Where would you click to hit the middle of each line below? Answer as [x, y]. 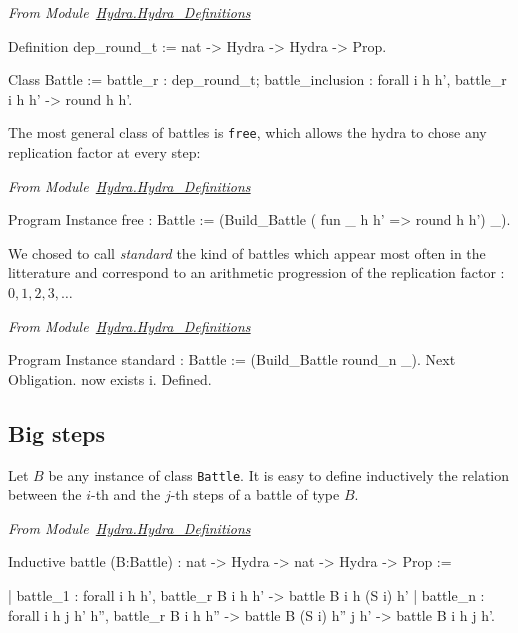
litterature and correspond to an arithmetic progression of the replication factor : [256, 272]
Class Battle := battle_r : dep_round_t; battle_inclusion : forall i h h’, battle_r [257, 79]
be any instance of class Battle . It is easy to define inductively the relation [279, 474]
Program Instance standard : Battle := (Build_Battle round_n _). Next [232, 359]
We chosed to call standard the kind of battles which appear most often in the [247, 252]
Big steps [56, 432]
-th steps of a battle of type [255, 494]
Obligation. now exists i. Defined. [110, 378]
